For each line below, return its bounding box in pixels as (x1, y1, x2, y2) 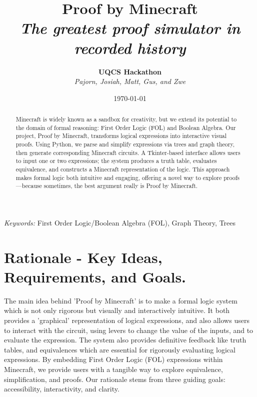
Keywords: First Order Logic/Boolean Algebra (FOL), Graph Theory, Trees (4, 217, 236, 227)
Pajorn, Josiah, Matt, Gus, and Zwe (74, 76, 186, 86)
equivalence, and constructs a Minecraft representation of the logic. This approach (15, 165, 230, 173)
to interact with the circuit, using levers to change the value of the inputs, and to (4, 324, 253, 335)
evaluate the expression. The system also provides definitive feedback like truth (4, 334, 246, 345)
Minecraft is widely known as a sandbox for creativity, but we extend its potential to (15, 115, 237, 123)
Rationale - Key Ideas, (4, 246, 162, 267)
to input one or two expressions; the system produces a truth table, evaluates (15, 156, 217, 165)
